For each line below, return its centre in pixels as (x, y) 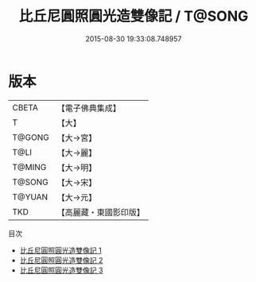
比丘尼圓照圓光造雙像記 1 (60, 250)
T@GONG (31, 137)
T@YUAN (30, 197)
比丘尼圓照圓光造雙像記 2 (61, 260)
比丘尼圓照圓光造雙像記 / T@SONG (134, 16)
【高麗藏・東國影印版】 (101, 212)
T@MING (29, 167)
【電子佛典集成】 (89, 108)
